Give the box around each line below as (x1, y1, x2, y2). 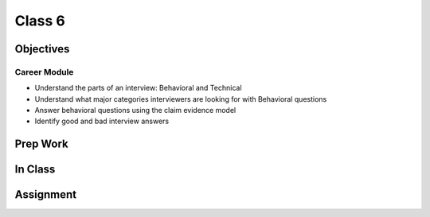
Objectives (14, 42, 70, 56)
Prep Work (14, 138, 69, 151)
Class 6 (14, 12, 65, 29)
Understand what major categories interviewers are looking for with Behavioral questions (34, 94, 327, 103)
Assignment (14, 188, 77, 202)
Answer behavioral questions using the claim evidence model (34, 106, 236, 115)
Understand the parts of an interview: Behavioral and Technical (34, 83, 242, 93)
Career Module (14, 66, 74, 77)
